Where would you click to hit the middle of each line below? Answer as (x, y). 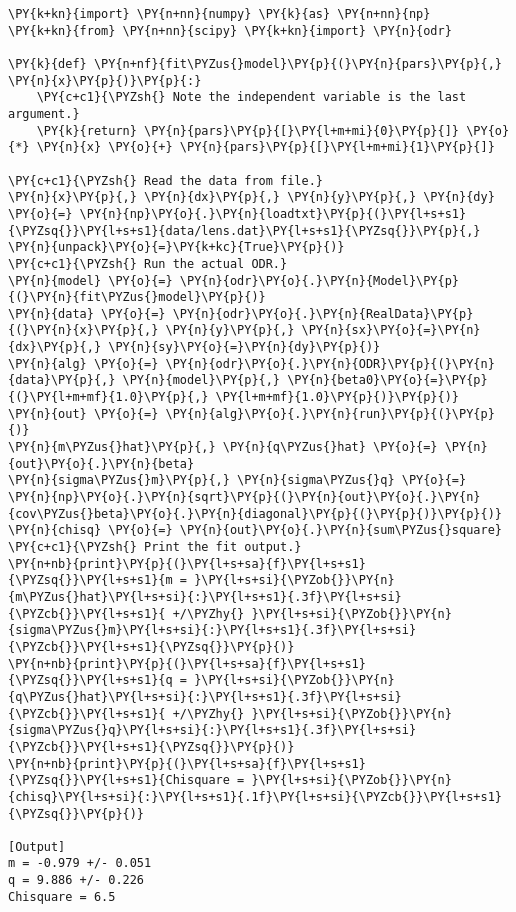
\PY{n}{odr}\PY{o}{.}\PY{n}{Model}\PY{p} (319, 280)
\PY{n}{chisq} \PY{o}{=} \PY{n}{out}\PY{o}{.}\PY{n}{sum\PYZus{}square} (255, 530)
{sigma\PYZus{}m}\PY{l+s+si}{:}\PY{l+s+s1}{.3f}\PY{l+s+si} (212, 630)
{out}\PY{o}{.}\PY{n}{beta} (101, 463)
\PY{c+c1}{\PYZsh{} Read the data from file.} (165, 180)
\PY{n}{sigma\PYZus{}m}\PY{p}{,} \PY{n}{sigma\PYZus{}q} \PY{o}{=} (237, 480)
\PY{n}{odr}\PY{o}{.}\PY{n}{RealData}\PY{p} (323, 313)
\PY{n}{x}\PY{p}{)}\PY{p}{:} (105, 80)
